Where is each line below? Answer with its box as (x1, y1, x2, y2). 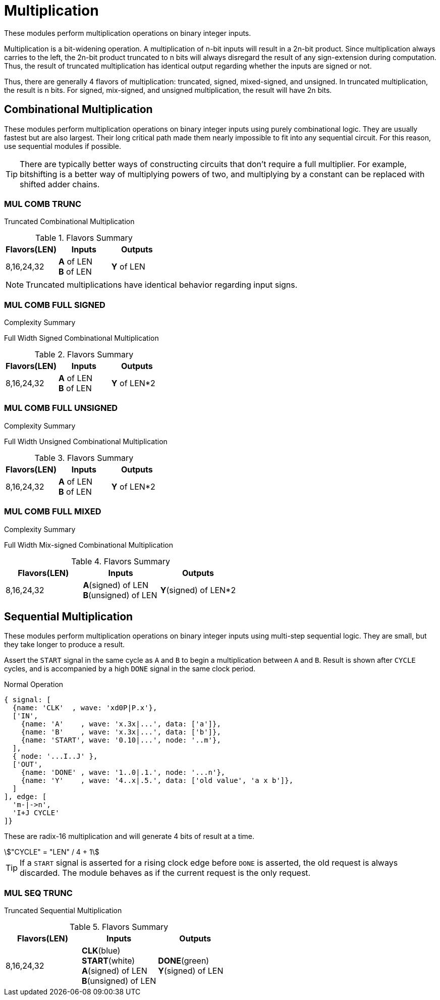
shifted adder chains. (20, 179, 100, 189)
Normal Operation (4, 680, 64, 689)
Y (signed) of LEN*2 (160, 585, 236, 595)
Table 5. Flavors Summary (70, 922, 169, 932)
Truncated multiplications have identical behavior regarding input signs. (26, 280, 298, 290)
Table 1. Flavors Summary (35, 233, 133, 243)
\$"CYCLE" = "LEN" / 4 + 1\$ (4, 848, 99, 857)
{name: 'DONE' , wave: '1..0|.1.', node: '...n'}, (21, 768, 226, 777)
